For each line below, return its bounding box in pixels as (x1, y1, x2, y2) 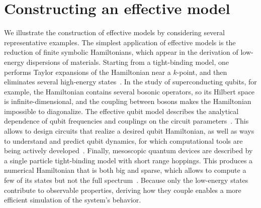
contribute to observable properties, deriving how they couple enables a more (4, 184, 241, 195)
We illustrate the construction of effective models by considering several (4, 27, 225, 38)
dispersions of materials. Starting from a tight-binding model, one (26, 56, 229, 67)
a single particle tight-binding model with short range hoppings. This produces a (4, 155, 253, 165)
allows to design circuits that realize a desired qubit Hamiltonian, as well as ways (4, 126, 254, 136)
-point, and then (177, 66, 227, 77)
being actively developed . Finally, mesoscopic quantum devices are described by (4, 145, 253, 156)
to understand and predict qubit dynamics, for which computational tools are (4, 135, 243, 146)
